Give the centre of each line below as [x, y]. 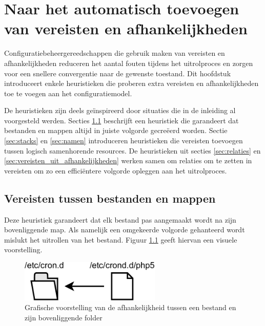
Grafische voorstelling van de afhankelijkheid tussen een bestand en [130, 307]
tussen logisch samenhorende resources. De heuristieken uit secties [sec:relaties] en [132, 150]
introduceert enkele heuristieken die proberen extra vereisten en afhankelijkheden [131, 83]
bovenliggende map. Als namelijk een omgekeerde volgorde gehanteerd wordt [125, 230]
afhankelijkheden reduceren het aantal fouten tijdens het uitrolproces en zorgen [129, 63]
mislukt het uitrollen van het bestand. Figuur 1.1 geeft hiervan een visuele [121, 239]
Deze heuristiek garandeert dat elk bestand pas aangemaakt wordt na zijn [120, 219]
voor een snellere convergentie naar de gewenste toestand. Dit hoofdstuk [118, 73]
